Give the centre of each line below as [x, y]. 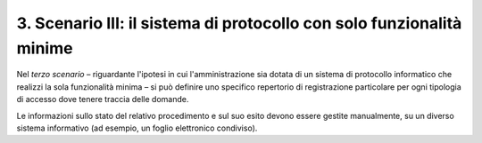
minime [45, 48]
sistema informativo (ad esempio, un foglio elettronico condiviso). [137, 128]
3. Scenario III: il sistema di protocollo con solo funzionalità [239, 23]
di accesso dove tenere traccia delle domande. [103, 99]
